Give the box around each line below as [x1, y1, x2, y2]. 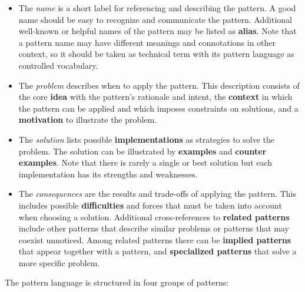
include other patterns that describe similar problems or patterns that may [18, 222, 289, 234]
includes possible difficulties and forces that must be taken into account [18, 199, 282, 211]
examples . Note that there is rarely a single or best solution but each [18, 156, 273, 169]
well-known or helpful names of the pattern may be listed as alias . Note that [18, 25, 297, 37]
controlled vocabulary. [18, 59, 98, 71]
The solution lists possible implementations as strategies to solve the [18, 133, 274, 145]
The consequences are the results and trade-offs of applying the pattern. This [18, 187, 297, 200]
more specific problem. [18, 256, 100, 268]
